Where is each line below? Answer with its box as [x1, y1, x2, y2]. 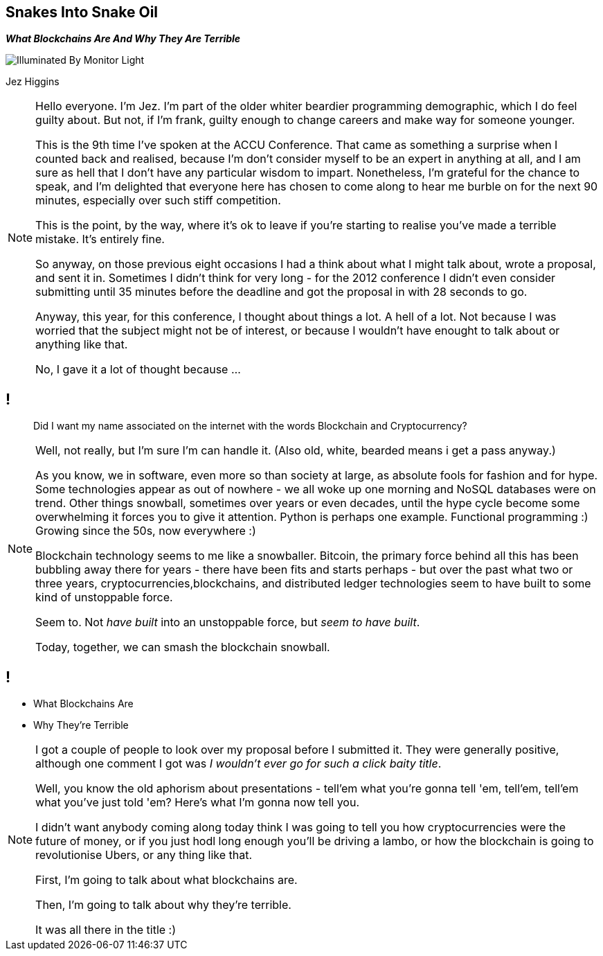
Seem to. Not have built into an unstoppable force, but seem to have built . [35, 615, 420, 630]
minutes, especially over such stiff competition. [35, 193, 281, 208]
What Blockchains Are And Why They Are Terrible [6, 33, 241, 45]
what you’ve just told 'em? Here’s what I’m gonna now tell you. [35, 795, 360, 810]
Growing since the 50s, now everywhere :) [35, 524, 256, 538]
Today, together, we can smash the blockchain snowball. [35, 640, 330, 655]
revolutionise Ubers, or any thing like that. [35, 848, 253, 862]
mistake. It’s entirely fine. [35, 232, 165, 247]
